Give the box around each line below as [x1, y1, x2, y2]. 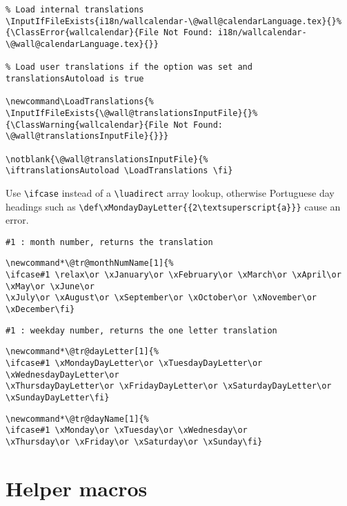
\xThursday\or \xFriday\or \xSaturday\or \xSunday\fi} [6, 436, 263, 447]
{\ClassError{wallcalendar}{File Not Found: [6, 28, 213, 38]
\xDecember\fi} [6, 304, 75, 315]
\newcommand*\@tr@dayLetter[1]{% [6, 347, 159, 357]
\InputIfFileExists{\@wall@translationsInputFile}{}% [6, 108, 258, 118]
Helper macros [6, 474, 148, 502]
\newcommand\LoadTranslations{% [6, 97, 154, 107]
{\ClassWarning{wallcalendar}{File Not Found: [6, 119, 223, 130]
